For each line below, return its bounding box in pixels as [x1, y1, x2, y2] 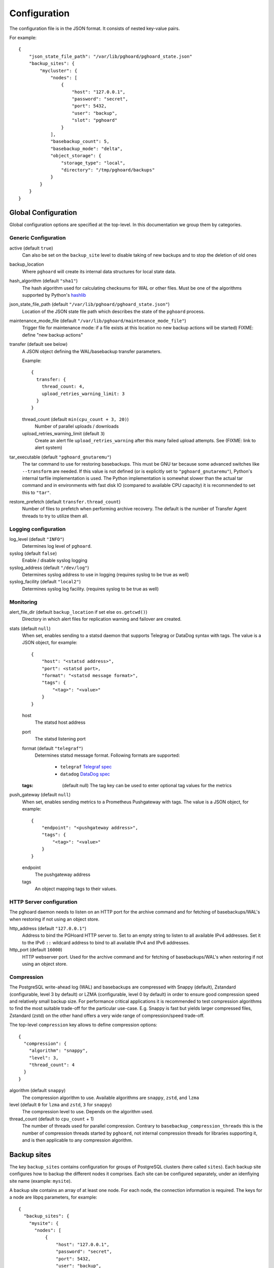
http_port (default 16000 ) [9, 946, 63, 953]
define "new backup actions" [22, 332, 83, 338]
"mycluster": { [40, 67, 78, 74]
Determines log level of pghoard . [22, 543, 92, 549]
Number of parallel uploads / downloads [35, 424, 119, 430]
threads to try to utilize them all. [22, 513, 88, 519]
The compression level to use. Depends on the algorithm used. [22, 1109, 153, 1115]
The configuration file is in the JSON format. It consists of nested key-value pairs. [9, 25, 180, 31]
